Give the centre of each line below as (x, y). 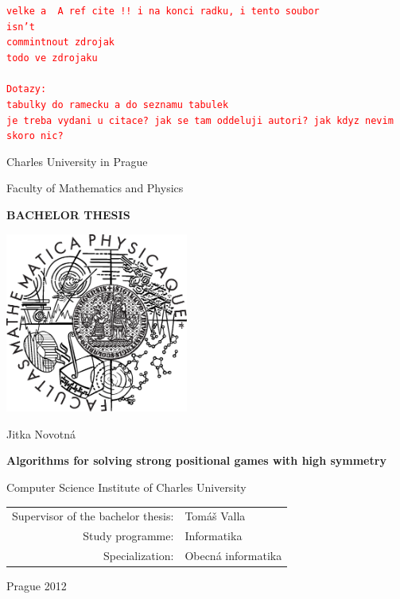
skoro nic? (35, 136)
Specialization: (139, 556)
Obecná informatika (233, 556)
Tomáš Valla (215, 516)
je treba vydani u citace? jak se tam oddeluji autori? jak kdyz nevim (200, 120)
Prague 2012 (37, 586)
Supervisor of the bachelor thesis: (93, 516)
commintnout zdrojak (61, 43)
